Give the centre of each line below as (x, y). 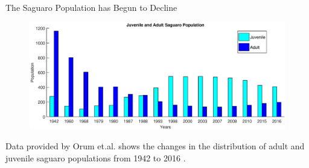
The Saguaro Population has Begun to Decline (91, 7)
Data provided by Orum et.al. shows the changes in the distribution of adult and (155, 146)
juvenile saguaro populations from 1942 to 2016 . (96, 157)
